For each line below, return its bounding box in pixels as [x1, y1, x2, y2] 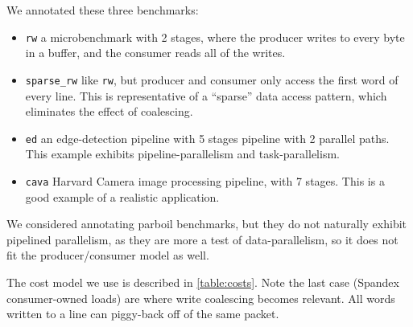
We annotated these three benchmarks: [6, 2, 199, 18]
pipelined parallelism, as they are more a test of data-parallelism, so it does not [6, 231, 399, 247]
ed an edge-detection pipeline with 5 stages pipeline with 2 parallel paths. [25, 129, 390, 146]
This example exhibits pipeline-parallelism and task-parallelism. [25, 145, 340, 162]
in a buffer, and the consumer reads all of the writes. [25, 44, 286, 61]
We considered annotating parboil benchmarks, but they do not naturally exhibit [6, 215, 407, 232]
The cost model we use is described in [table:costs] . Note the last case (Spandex [6, 273, 399, 290]
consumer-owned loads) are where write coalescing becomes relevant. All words [6, 289, 395, 306]
